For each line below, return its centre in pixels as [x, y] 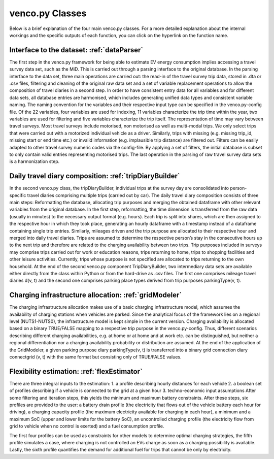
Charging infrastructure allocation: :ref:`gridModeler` [96, 295]
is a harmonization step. [35, 161]
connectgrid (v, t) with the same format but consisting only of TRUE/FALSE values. [96, 357]
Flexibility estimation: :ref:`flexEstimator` [76, 371]
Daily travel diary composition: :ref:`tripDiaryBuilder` [95, 176]
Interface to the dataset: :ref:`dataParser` [76, 50]
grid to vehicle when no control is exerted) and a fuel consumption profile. [87, 426]
